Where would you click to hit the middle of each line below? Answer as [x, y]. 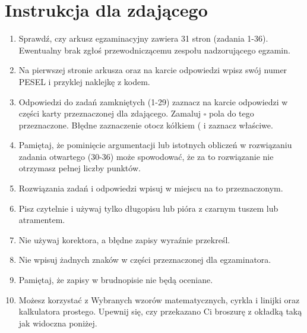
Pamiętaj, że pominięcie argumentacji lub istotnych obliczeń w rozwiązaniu [155, 145]
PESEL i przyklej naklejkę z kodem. [84, 81]
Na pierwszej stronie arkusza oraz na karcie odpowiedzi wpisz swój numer [153, 70]
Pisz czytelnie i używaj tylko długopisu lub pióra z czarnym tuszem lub [148, 208]
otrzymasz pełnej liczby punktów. [80, 168]
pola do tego [231, 113]
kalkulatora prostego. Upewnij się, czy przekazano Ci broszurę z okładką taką [160, 311]
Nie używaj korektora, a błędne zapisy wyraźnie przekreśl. [124, 239]
